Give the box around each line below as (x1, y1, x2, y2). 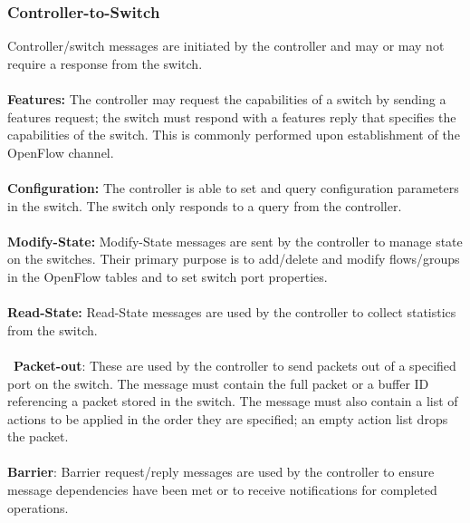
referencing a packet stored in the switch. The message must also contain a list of (7, 392, 458, 411)
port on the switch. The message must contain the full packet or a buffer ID (7, 373, 429, 392)
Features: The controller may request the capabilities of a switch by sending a (7, 90, 446, 108)
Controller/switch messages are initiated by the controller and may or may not (7, 36, 445, 55)
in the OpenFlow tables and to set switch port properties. (7, 266, 328, 286)
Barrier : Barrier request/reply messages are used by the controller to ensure (7, 462, 435, 481)
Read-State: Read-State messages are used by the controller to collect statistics (7, 303, 456, 322)
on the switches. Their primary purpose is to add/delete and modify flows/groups (7, 249, 460, 268)
